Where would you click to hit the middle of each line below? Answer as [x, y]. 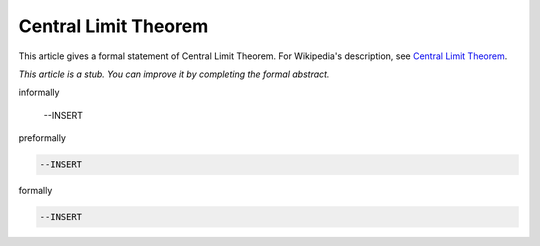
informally [39, 92]
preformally [42, 138]
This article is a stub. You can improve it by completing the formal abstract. [174, 74]
